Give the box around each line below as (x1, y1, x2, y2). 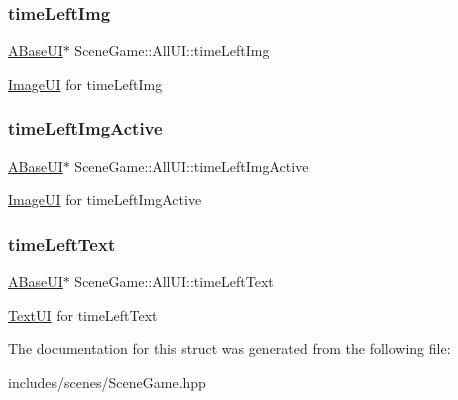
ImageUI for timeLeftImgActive (8, 189, 202, 210)
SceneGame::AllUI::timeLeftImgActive (74, 155, 309, 176)
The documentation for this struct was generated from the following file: (8, 338, 451, 359)
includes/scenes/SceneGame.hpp (8, 371, 206, 392)
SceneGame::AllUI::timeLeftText (74, 271, 274, 292)
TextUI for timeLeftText (8, 304, 158, 325)
